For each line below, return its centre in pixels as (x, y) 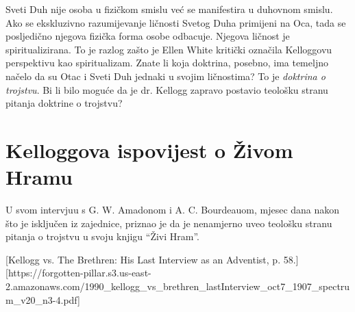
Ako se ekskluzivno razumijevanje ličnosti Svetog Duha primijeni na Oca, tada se (176, 22)
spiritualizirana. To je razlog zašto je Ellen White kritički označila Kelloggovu (169, 49)
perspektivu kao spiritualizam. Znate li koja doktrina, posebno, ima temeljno (167, 63)
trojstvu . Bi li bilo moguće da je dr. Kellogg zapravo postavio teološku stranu (167, 89)
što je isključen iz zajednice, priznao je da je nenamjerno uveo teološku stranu (169, 223)
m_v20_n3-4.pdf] (43, 299)
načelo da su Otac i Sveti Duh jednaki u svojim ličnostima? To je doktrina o (166, 76)
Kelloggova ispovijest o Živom (149, 149)
